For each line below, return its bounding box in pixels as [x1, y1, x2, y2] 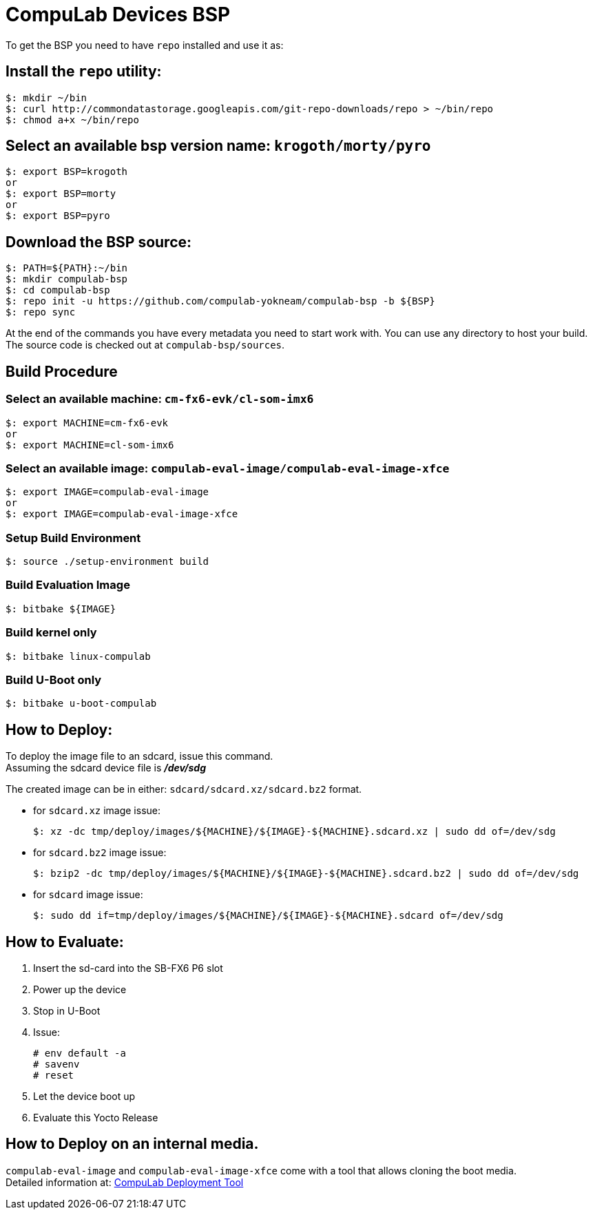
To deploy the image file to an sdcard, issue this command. [6, 750, 273, 762]
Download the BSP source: [6, 233, 192, 251]
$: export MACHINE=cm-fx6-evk [6, 417, 169, 428]
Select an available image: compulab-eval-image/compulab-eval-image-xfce [6, 461, 450, 475]
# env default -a [33, 1047, 126, 1059]
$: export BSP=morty [6, 188, 116, 200]
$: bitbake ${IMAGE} [6, 603, 116, 614]
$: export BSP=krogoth [6, 166, 128, 178]
